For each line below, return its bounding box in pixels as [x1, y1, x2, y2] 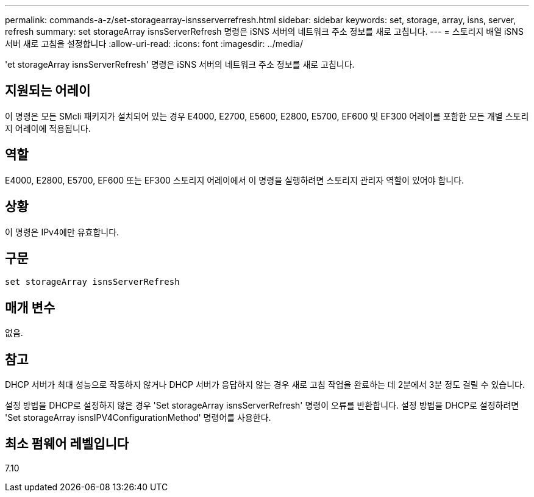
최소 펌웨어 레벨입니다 [5, 436, 129, 452]
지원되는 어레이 [5, 83, 91, 99]
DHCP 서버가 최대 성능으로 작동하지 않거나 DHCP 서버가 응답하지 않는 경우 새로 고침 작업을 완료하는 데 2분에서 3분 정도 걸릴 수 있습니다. [5, 379, 525, 390]
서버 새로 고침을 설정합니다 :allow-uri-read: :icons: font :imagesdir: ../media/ [5, 38, 303, 49]
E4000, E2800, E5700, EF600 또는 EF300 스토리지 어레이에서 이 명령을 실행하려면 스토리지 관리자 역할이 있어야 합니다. [5, 174, 465, 185]
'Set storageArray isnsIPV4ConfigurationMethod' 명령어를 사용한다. [5, 412, 271, 423]
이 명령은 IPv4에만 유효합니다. [5, 226, 119, 237]
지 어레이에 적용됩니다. [5, 123, 91, 134]
